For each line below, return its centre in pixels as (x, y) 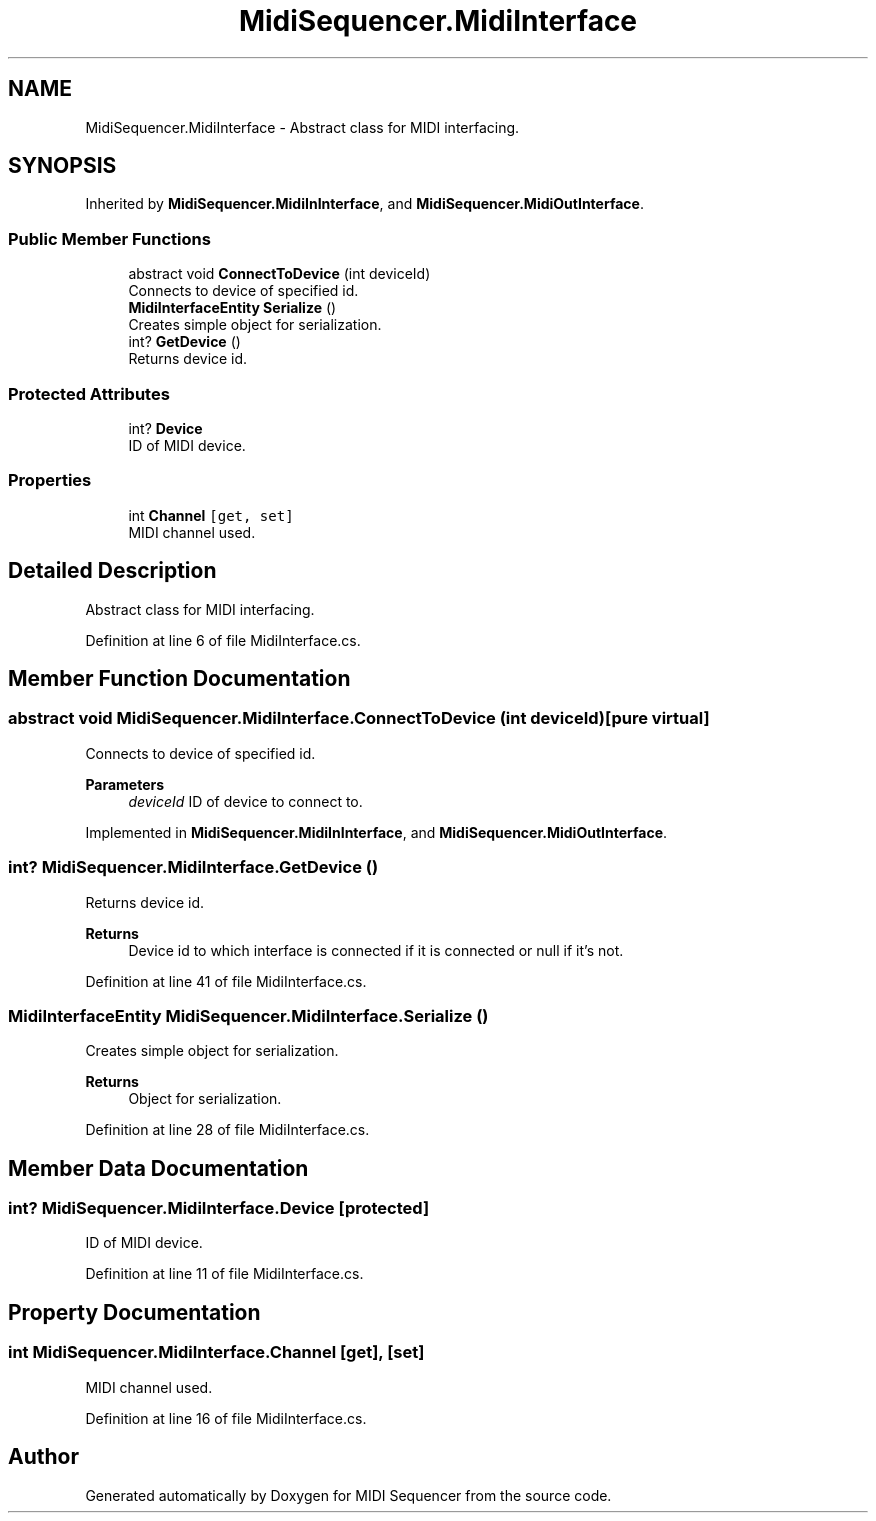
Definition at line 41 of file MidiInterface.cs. (226, 981)
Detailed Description (112, 571)
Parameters (125, 784)
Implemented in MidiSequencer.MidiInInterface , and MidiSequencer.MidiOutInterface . (376, 832)
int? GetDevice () (184, 342)
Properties (50, 480)
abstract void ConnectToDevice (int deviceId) (279, 274)
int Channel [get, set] (211, 515)
